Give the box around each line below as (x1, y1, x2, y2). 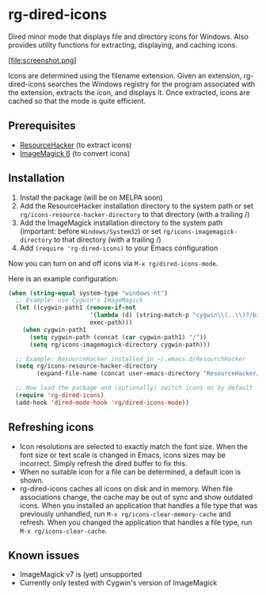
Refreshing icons (8, 421, 94, 434)
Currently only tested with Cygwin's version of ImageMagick (19, 578, 218, 588)
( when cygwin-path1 (22, 326, 87, 334)
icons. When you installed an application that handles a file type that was (19, 501, 258, 510)
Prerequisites (8, 119, 76, 132)
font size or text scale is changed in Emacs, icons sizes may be (19, 450, 226, 460)
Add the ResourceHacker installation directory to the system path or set (19, 200, 254, 211)
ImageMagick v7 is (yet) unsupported (19, 570, 142, 579)
